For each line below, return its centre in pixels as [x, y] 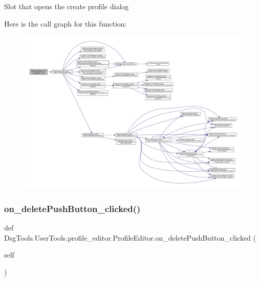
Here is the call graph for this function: [66, 23]
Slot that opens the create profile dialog [67, 6]
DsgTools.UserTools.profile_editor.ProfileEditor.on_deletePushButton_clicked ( [130, 237]
